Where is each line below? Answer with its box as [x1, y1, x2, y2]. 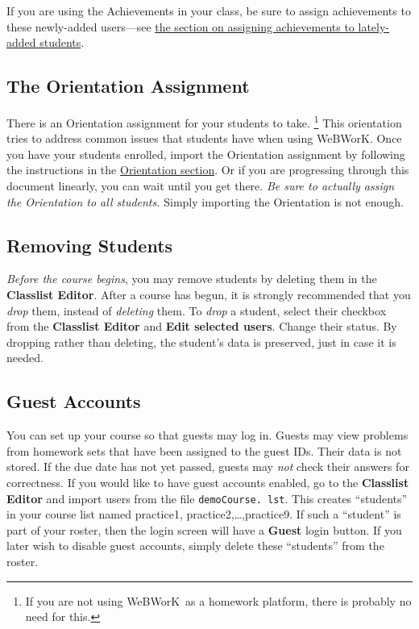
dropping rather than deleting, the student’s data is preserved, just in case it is [6, 333, 396, 350]
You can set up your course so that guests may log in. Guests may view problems [6, 427, 409, 444]
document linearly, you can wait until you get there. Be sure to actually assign [6, 177, 395, 194]
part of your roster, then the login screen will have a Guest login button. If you [6, 521, 402, 538]
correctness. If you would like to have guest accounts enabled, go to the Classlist [6, 473, 409, 490]
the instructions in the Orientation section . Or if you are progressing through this [6, 161, 409, 178]
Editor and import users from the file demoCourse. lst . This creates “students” [6, 489, 408, 506]
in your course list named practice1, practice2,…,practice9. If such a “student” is [6, 506, 401, 523]
